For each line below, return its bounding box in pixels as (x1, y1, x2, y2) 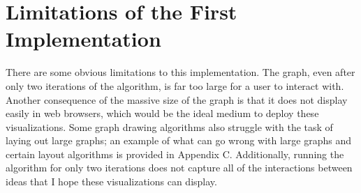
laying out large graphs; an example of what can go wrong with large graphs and (6, 133, 352, 148)
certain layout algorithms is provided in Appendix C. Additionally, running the (6, 146, 344, 161)
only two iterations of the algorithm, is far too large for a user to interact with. (6, 78, 344, 93)
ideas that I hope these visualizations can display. (6, 174, 217, 189)
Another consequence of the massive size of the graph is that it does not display (6, 92, 348, 107)
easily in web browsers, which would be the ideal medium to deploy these (6, 106, 319, 121)
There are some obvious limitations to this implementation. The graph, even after (6, 65, 355, 79)
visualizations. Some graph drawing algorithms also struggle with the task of (6, 119, 333, 134)
